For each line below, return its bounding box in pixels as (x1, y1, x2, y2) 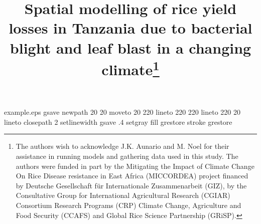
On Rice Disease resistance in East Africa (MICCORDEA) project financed (16, 170, 248, 181)
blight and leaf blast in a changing (10, 37, 251, 58)
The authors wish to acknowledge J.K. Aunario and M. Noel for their (16, 141, 229, 151)
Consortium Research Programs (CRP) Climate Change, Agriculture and (16, 200, 241, 210)
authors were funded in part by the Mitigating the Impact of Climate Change (16, 160, 254, 171)
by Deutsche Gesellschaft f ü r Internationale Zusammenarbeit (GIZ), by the (16, 180, 247, 190)
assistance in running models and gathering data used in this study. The (16, 151, 238, 161)
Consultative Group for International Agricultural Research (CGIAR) (16, 190, 230, 200)
